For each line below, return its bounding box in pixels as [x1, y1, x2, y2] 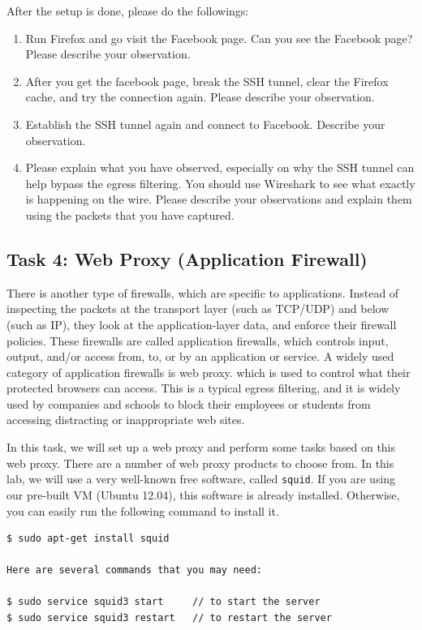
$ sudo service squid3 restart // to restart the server [6, 612, 332, 624]
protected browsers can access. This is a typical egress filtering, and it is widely [6, 379, 401, 396]
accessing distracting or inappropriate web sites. [6, 411, 245, 428]
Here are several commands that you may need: [6, 564, 262, 576]
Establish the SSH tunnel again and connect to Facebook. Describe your [25, 115, 385, 132]
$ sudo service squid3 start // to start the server [6, 596, 321, 608]
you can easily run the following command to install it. [6, 502, 279, 519]
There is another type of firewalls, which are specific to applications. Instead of [6, 284, 399, 301]
